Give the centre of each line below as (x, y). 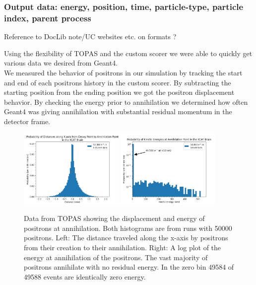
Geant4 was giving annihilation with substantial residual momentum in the (118, 111)
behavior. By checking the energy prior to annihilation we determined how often (126, 102)
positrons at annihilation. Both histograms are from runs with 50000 (128, 228)
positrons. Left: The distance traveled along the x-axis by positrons (126, 238)
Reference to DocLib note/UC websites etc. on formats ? (90, 36)
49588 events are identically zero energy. (85, 276)
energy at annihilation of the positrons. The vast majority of (116, 257)
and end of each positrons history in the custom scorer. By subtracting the (118, 82)
